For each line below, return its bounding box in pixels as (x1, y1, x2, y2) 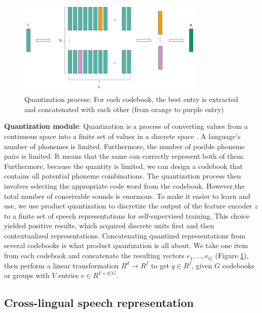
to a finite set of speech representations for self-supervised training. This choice (4, 210, 250, 221)
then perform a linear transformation (4, 260, 119, 270)
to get (151, 260, 169, 270)
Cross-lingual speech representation (4, 295, 194, 310)
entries (58, 270, 79, 281)
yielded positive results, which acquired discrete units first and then (4, 220, 214, 231)
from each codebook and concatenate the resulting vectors (4, 250, 184, 261)
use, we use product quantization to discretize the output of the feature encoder (4, 200, 252, 211)
